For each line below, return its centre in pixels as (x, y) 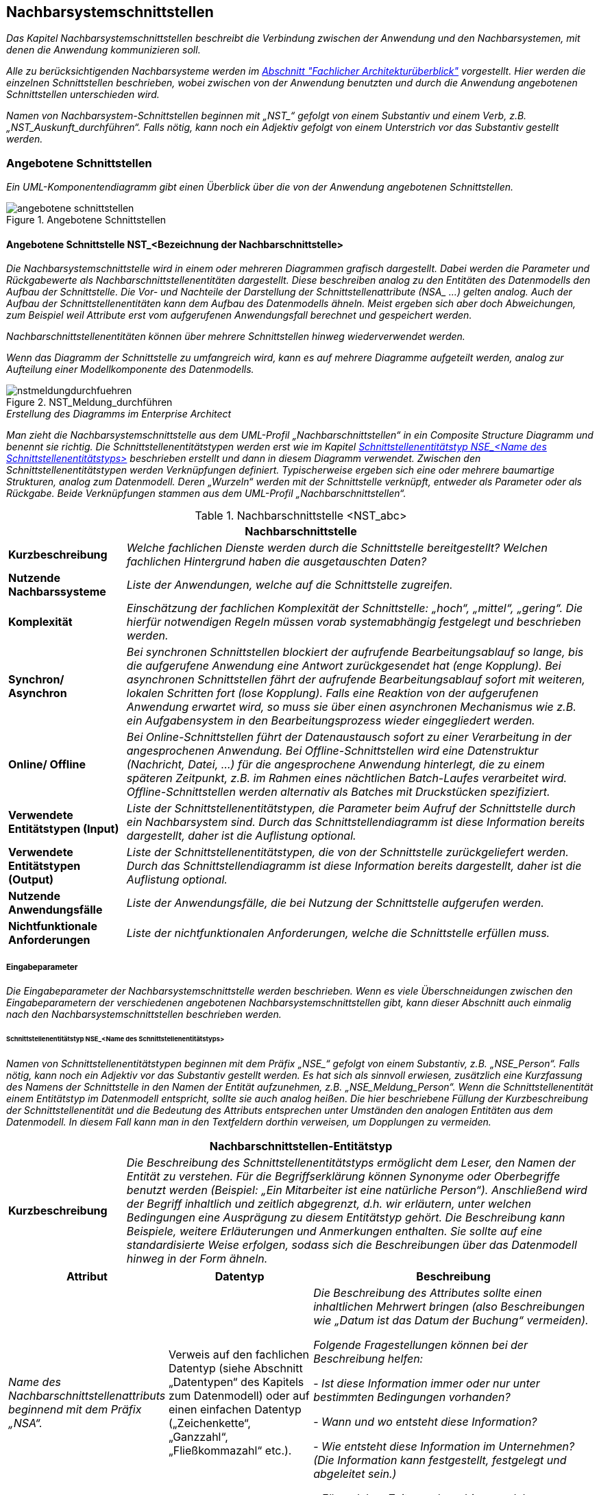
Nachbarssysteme (57, 592)
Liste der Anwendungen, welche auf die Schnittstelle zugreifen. (290, 585)
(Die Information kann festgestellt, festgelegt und (440, 1460)
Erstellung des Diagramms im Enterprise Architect (119, 414)
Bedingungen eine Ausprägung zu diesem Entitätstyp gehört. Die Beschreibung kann (346, 1217)
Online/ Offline (47, 765)
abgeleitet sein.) (355, 1473)
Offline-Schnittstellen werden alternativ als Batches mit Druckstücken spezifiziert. (338, 792)
